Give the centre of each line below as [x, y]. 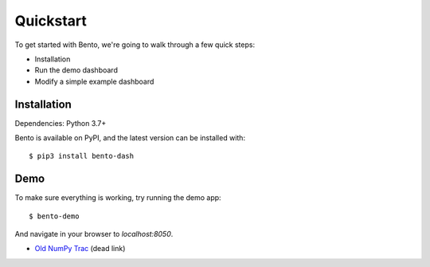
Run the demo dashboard [76, 70]
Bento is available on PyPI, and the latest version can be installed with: [130, 138]
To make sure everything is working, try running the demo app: [118, 198]
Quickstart [51, 21]
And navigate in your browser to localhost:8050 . [94, 234]
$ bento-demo [54, 216]
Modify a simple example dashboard [94, 81]
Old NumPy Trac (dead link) [80, 249]
